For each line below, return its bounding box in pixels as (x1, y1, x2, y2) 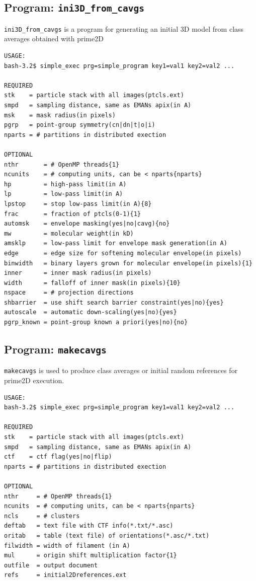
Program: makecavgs (4, 341, 107, 357)
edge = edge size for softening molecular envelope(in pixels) (4, 249, 242, 257)
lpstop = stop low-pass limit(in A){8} (4, 200, 152, 207)
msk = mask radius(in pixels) (4, 111, 116, 119)
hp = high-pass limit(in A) (4, 180, 127, 188)
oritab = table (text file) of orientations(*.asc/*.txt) (4, 532, 210, 539)
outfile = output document (4, 561, 98, 569)
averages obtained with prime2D (4, 33, 104, 44)
